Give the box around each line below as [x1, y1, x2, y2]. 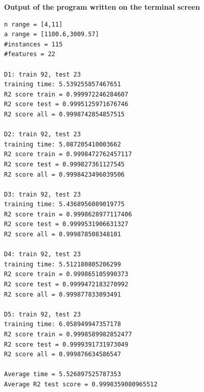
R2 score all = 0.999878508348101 [4, 231, 121, 238]
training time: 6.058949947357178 [4, 321, 121, 328]
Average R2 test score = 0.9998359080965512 [4, 380, 158, 388]
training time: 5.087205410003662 [4, 140, 121, 148]
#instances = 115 [4, 40, 63, 48]
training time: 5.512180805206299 [4, 260, 121, 268]
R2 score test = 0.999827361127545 [4, 160, 125, 168]
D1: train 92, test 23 [4, 70, 81, 78]
